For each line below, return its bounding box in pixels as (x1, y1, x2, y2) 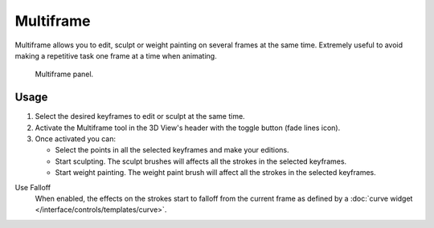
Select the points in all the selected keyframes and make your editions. (55, 145, 289, 155)
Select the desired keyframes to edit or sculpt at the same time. (35, 112, 245, 121)
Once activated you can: (35, 134, 117, 144)
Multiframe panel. (35, 69, 94, 79)
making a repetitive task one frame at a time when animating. (14, 51, 217, 60)
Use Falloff (14, 182, 51, 192)
